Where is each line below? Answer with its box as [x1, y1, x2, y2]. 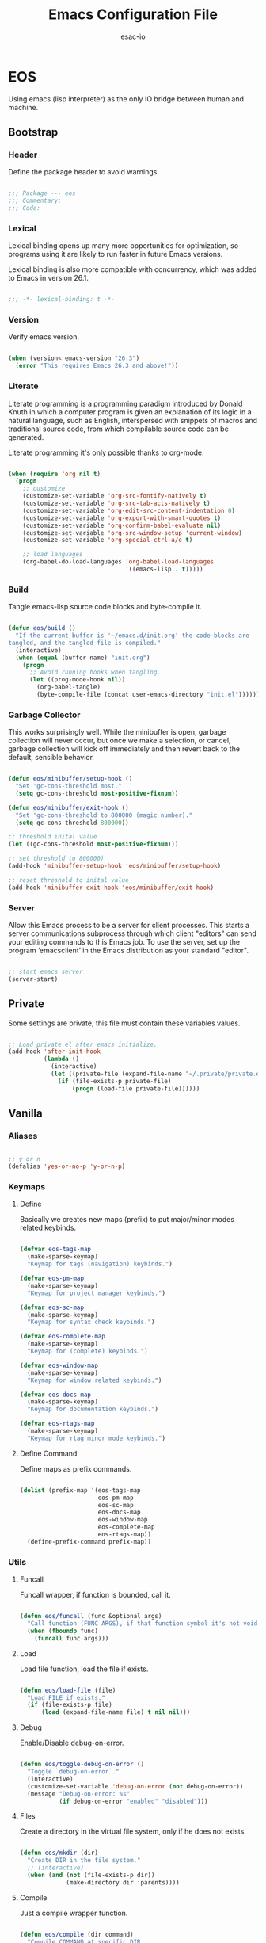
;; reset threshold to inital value [8, 876, 129, 884]
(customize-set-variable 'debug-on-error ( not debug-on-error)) [27, 1782, 244, 1790]
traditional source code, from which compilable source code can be [8, 424, 230, 433]
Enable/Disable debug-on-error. [19, 1738, 124, 1748]
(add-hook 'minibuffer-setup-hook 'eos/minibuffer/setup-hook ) [8, 862, 222, 870]
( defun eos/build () [8, 624, 77, 632]
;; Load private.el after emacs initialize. [8, 1040, 158, 1048]
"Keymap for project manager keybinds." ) [27, 1289, 166, 1297]
